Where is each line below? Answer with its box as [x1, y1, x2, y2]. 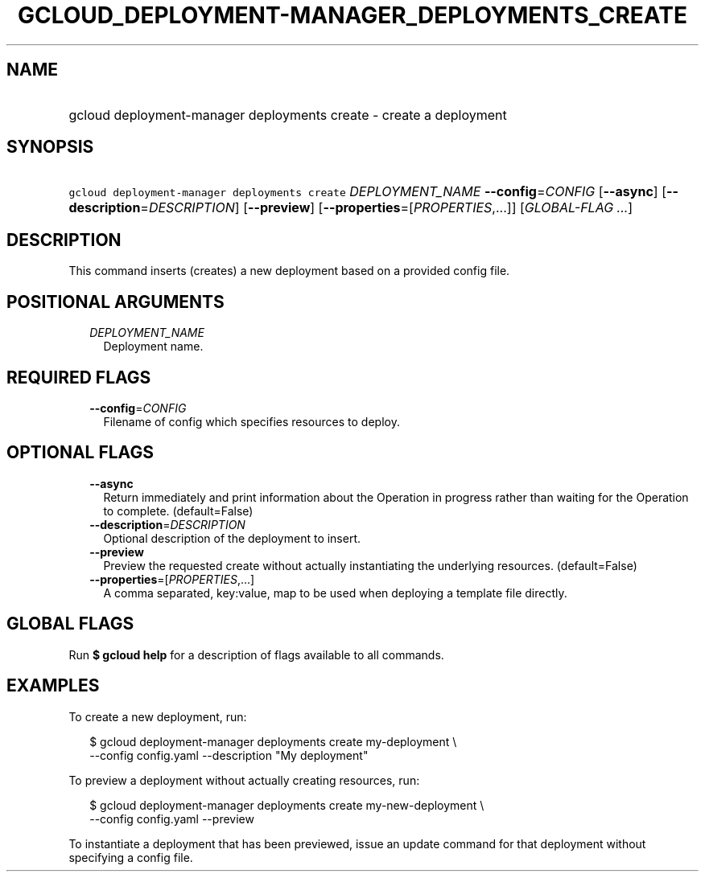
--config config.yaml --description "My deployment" [89, 748, 369, 762]
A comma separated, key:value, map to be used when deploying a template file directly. [103, 585, 567, 600]
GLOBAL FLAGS [6, 613, 134, 634]
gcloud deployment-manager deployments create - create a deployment [68, 106, 507, 123]
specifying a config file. [68, 850, 193, 864]
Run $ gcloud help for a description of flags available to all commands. [68, 647, 444, 662]
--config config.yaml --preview [89, 811, 254, 826]
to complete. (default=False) [103, 503, 254, 518]
